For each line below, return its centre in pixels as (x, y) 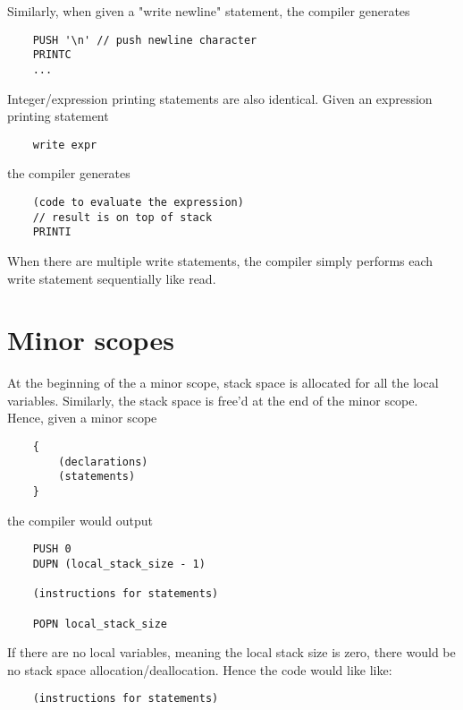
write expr (65, 145)
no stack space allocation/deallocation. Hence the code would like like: (200, 669)
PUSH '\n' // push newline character (145, 40)
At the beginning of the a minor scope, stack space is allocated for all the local (223, 383)
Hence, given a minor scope (82, 418)
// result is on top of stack (122, 217)
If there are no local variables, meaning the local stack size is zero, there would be (231, 652)
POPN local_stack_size (100, 624)
